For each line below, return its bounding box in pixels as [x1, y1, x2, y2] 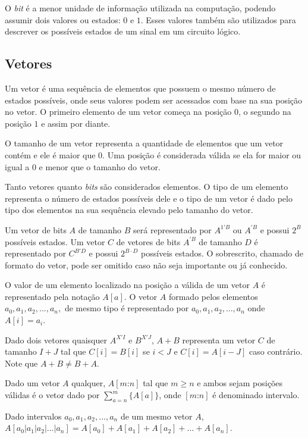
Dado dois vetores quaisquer [5, 333, 108, 346]
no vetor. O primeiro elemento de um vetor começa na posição [5, 105, 232, 118]
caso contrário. [249, 345, 303, 358]
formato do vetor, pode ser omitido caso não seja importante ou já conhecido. [5, 258, 288, 271]
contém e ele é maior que [5, 148, 96, 161]
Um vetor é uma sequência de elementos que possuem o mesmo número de [5, 82, 276, 94]
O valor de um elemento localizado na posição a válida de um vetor [5, 279, 250, 291]
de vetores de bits [116, 235, 181, 248]
